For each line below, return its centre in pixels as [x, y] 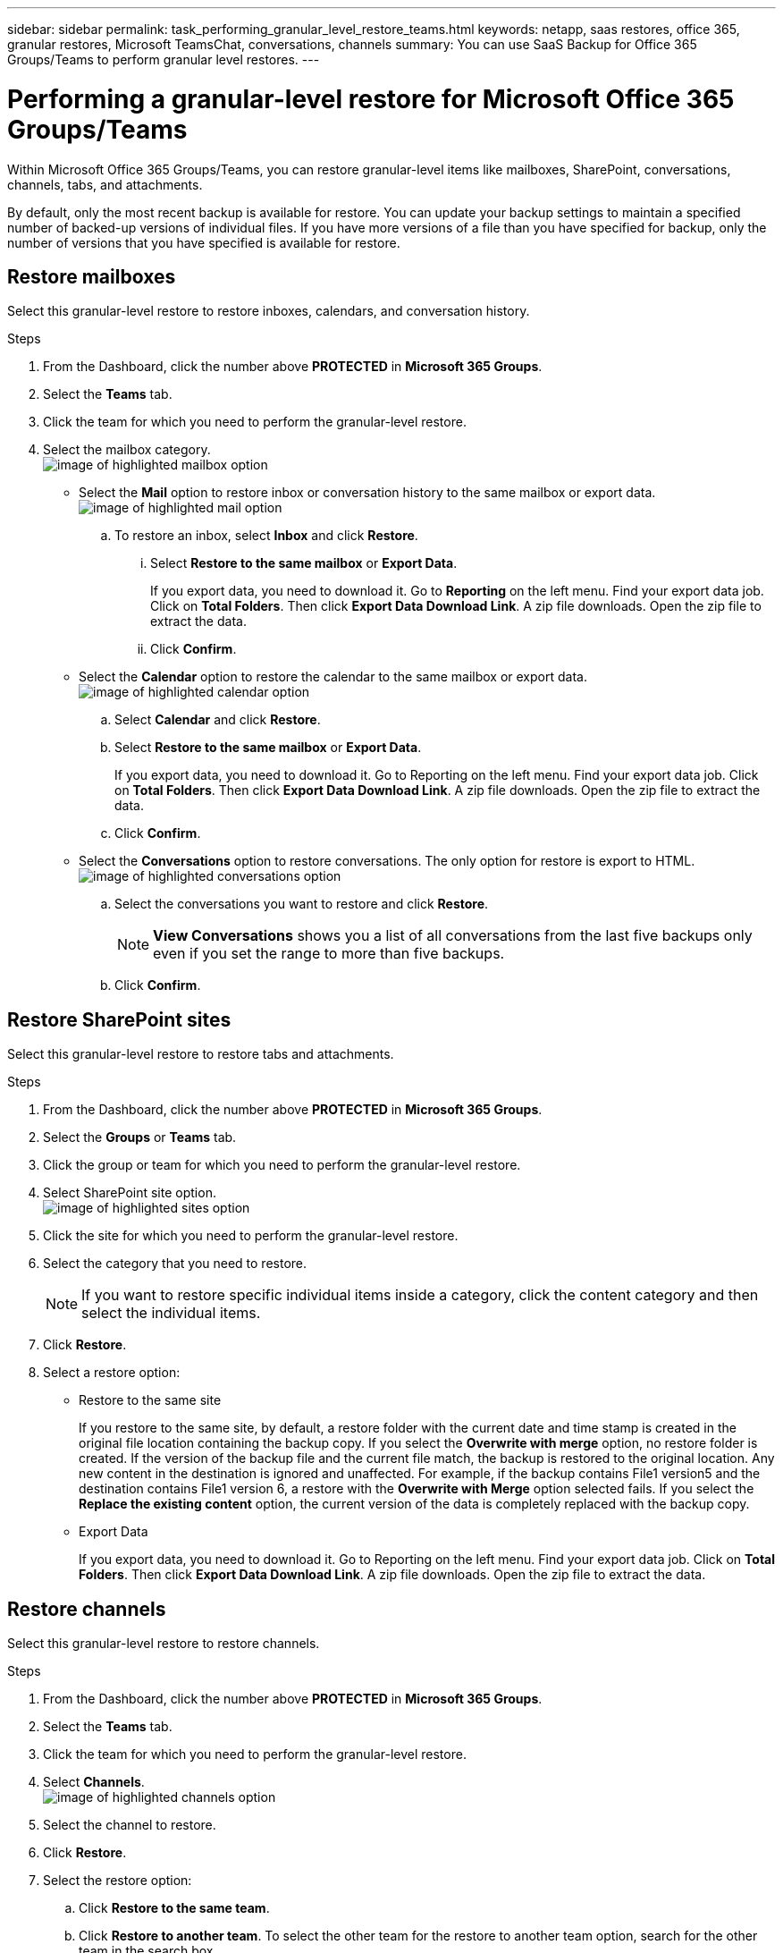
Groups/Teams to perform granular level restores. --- [164, 59]
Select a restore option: [112, 1373]
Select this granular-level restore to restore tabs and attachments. [201, 1054]
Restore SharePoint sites [119, 1019]
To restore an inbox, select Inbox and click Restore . [266, 536]
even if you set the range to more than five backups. [329, 954]
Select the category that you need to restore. [175, 1264]
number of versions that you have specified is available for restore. [204, 242]
